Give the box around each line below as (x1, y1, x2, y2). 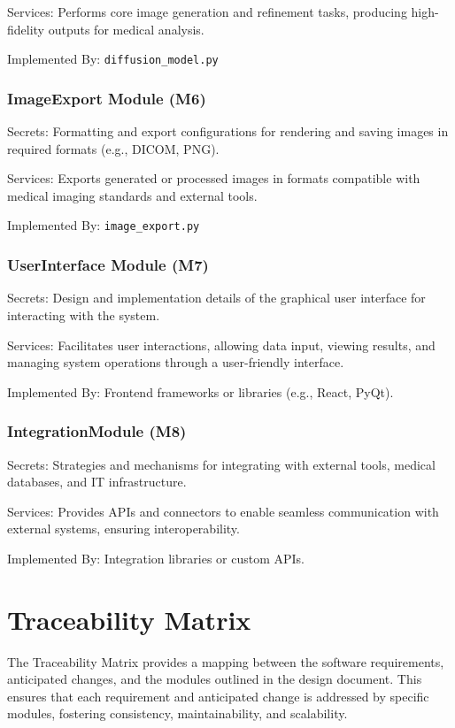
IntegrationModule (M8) (7, 420, 187, 442)
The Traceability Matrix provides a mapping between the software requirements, (7, 652, 444, 671)
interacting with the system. (7, 305, 160, 324)
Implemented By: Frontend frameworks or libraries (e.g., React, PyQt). (7, 382, 394, 401)
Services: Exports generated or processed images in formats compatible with (7, 169, 420, 188)
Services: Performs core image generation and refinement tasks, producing (7, 3, 407, 20)
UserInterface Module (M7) (7, 254, 209, 276)
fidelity (7, 19, 45, 38)
